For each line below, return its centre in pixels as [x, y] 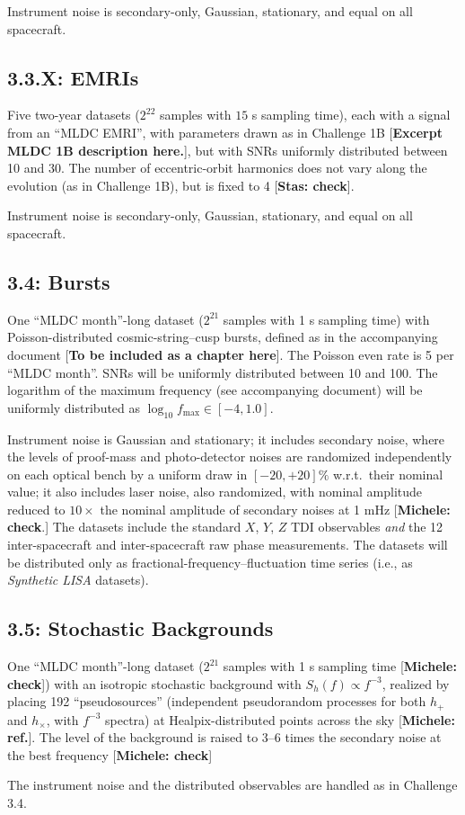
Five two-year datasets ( [74, 115]
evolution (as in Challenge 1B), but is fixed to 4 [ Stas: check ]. [181, 185]
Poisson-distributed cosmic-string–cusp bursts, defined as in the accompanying [223, 337]
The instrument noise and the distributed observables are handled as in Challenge [232, 785]
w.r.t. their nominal [388, 474]
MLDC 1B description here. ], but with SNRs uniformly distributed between [228, 150]
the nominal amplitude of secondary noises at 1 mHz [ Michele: [275, 509]
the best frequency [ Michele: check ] [110, 754]
